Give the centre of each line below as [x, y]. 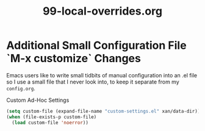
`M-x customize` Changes [74, 58]
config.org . [21, 88]
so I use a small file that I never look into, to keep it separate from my [93, 82]
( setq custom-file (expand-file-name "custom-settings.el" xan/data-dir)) [103, 111]
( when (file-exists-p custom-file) [52, 117]
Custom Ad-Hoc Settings [38, 100]
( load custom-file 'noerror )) [50, 122]
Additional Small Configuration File [97, 45]
